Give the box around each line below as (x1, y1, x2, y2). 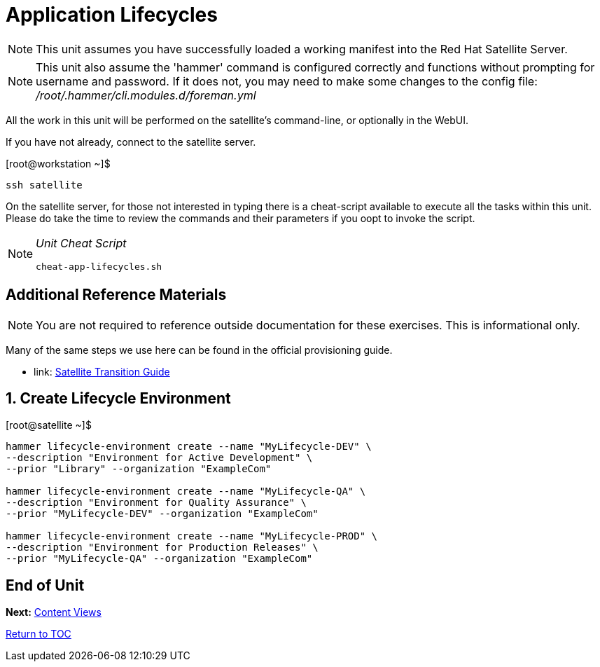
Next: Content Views (6, 606, 102, 619)
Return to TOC (6, 628, 71, 640)
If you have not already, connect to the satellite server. (6, 135, 256, 148)
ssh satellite (6, 179, 83, 191)
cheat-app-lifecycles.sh (36, 261, 162, 272)
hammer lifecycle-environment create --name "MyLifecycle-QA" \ (6, 486, 366, 497)
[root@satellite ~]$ (6, 419, 92, 432)
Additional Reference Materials (6, 286, 227, 304)
